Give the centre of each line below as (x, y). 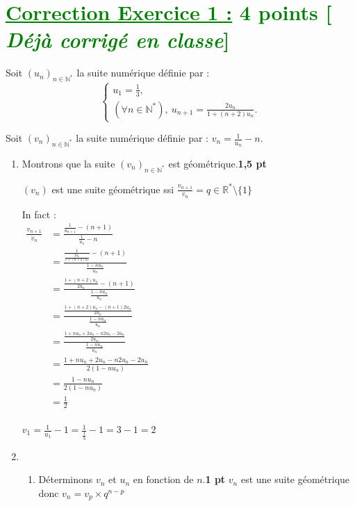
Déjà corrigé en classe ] (118, 40)
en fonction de (163, 479)
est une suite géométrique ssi (113, 189)
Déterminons (66, 479)
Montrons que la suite (68, 163)
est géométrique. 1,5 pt (217, 163)
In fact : (39, 214)
